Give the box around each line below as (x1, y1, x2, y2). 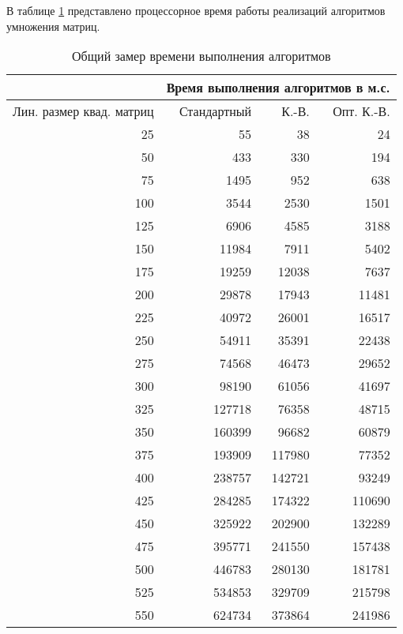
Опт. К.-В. (333, 102, 390, 121)
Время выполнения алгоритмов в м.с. (166, 78, 390, 97)
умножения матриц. (6, 17, 100, 34)
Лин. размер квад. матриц (13, 102, 154, 121)
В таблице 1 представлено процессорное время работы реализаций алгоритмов (6, 2, 386, 18)
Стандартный (179, 102, 252, 121)
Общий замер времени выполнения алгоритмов (72, 47, 331, 66)
